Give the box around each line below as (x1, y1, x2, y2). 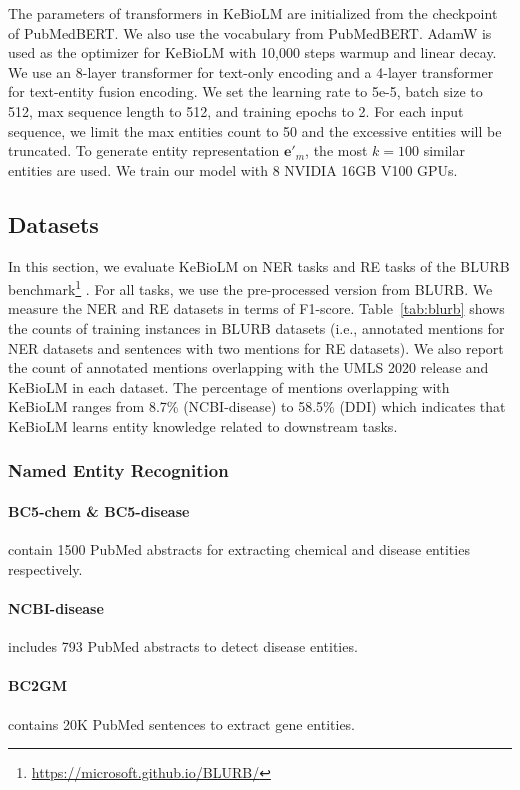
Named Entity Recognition (8, 458, 229, 483)
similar (423, 140, 466, 161)
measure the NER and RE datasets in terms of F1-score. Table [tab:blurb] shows (8, 298, 505, 319)
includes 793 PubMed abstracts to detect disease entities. (8, 636, 358, 657)
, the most (305, 140, 368, 161)
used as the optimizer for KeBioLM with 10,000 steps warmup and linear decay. (8, 42, 497, 63)
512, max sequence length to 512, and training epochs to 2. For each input (8, 100, 464, 121)
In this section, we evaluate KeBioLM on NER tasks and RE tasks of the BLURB (8, 255, 510, 276)
